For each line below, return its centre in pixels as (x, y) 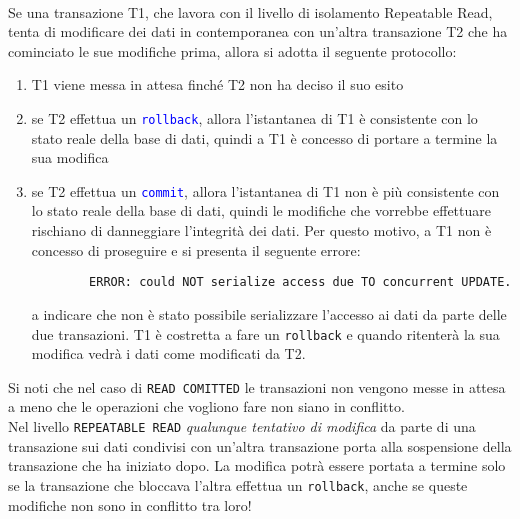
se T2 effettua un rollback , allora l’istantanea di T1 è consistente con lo (254, 117)
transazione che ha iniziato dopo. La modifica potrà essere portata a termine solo (257, 465)
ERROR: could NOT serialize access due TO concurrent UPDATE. (300, 282)
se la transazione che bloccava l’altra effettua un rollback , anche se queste (238, 484)
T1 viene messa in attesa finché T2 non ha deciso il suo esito (217, 84)
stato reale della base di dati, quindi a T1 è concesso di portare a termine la (264, 137)
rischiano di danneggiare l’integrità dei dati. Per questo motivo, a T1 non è (261, 230)
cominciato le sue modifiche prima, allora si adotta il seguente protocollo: (232, 50)
